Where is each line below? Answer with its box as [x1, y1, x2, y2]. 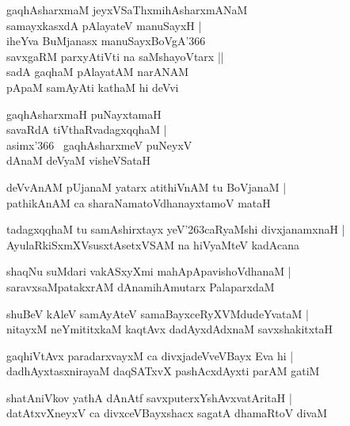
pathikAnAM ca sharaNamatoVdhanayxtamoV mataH [6, 194, 271, 211]
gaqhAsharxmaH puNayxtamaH [6, 105, 162, 122]
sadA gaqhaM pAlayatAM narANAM [6, 63, 188, 80]
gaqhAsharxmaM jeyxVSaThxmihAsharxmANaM [6, 2, 248, 17]
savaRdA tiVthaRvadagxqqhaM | [6, 121, 167, 138]
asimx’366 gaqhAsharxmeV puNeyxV [6, 136, 192, 153]
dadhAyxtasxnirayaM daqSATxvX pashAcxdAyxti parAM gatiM [6, 363, 320, 379]
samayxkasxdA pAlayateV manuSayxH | [6, 17, 202, 33]
